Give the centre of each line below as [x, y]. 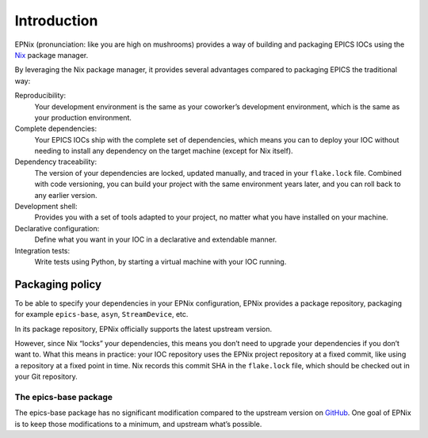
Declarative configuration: [57, 228]
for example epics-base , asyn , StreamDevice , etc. [101, 314]
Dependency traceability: [56, 162]
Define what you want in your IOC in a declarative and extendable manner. [156, 240]
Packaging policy [58, 284]
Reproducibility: [40, 96]
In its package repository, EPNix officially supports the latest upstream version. [143, 329]
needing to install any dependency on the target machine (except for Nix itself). [164, 151]
